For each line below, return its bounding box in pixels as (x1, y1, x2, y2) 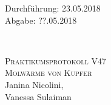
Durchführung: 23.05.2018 (5, 2, 101, 14)
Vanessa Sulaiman (5, 90, 72, 103)
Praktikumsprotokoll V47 (5, 54, 106, 67)
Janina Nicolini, (5, 78, 64, 90)
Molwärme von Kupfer (5, 66, 92, 79)
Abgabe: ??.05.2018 (5, 13, 77, 26)
